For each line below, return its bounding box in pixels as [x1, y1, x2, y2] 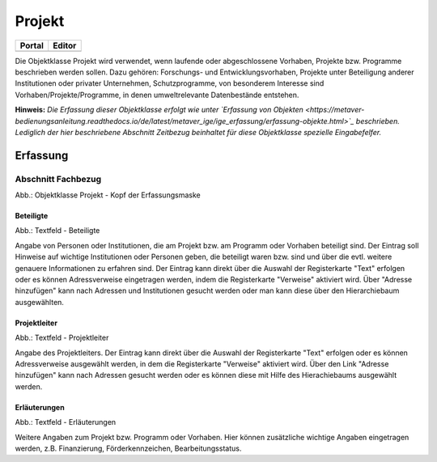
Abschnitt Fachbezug [15, 173, 102, 184]
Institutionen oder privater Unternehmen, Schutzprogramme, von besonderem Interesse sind [15, 78, 325, 88]
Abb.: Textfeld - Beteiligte [15, 226, 100, 235]
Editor [53, 40, 77, 51]
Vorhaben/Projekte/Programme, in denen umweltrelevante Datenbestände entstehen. [15, 90, 299, 100]
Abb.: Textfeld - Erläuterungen [15, 417, 117, 427]
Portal [19, 40, 45, 51]
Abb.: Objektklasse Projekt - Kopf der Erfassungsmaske [15, 190, 202, 200]
